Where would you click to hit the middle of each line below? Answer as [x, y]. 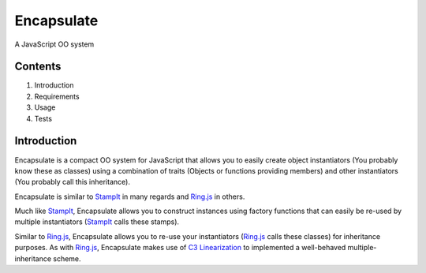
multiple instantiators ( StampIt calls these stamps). [97, 222]
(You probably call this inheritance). [72, 182]
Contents [38, 67]
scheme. [67, 258]
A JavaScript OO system [54, 44]
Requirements [57, 96]
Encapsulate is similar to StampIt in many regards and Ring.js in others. [130, 196]
